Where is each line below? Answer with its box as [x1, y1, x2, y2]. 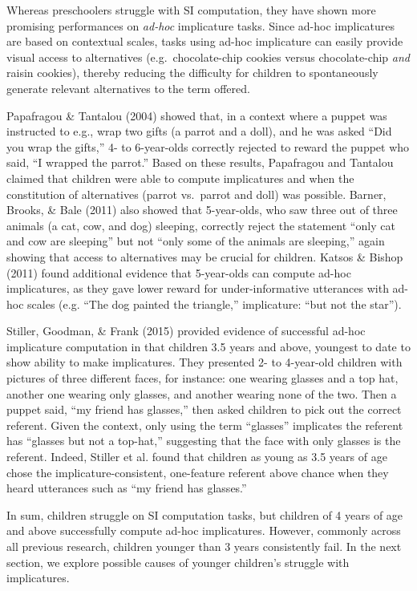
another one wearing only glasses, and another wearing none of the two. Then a [6, 385, 397, 402]
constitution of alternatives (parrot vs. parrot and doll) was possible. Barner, [6, 185, 387, 202]
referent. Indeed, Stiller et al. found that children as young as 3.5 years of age [6, 448, 387, 465]
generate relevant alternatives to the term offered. [6, 79, 250, 96]
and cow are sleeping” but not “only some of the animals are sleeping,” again [6, 233, 385, 249]
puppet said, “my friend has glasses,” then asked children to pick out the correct [6, 401, 402, 418]
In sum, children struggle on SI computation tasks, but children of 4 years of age [6, 506, 403, 523]
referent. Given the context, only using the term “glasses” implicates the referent [6, 416, 403, 433]
